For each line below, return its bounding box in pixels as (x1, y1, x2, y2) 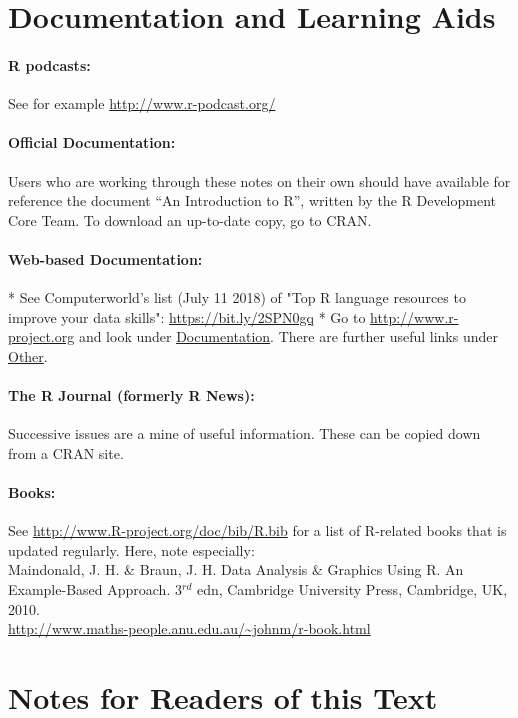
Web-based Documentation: (8, 248, 203, 269)
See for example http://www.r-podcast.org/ (8, 93, 276, 114)
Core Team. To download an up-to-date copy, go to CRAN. (8, 209, 372, 230)
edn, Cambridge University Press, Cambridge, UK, (196, 579, 508, 600)
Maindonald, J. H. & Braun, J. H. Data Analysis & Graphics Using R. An (8, 559, 464, 580)
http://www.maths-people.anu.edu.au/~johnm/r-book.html (8, 618, 371, 639)
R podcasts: (8, 54, 91, 75)
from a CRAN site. (8, 442, 124, 463)
